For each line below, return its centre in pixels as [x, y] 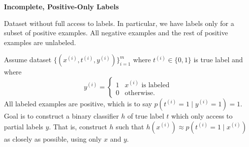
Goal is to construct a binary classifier [62, 115]
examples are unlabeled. [40, 42]
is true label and [218, 60]
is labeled [156, 85]
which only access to [202, 115]
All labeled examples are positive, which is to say [78, 103]
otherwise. [140, 93]
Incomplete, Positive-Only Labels [62, 6]
